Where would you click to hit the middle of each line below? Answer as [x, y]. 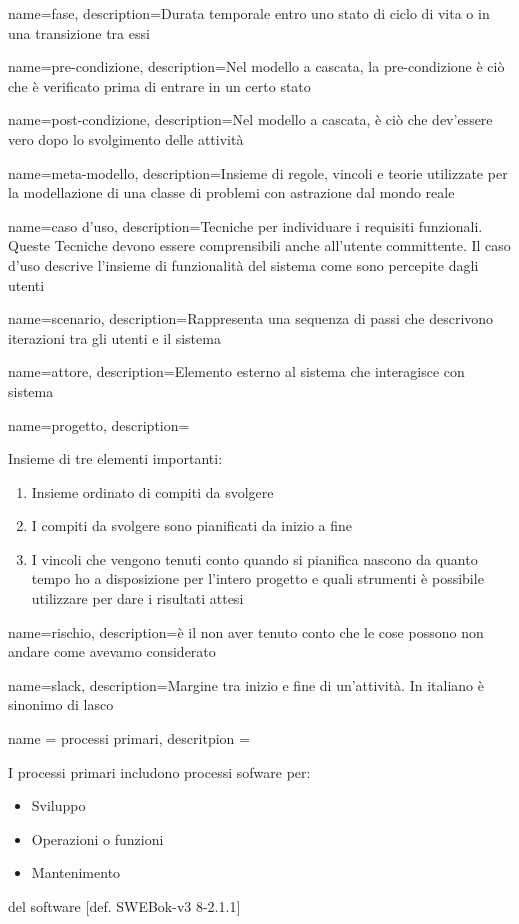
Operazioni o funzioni [97, 838]
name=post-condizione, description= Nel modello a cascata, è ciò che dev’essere [250, 119]
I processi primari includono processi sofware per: [159, 771]
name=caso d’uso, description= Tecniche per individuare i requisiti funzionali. [245, 225]
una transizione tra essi [79, 32]
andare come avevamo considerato [112, 651]
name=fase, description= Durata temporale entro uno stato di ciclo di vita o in [249, 13]
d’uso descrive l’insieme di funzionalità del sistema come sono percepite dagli [243, 264]
